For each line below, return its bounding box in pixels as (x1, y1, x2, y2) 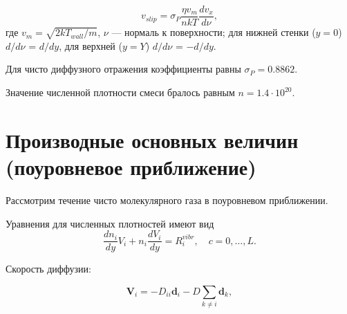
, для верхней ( (59, 38, 122, 53)
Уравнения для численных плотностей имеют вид (6, 216, 214, 230)
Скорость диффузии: (6, 261, 91, 276)
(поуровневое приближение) (6, 152, 256, 181)
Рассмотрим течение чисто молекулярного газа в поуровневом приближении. (6, 192, 328, 207)
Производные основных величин (6, 125, 299, 154)
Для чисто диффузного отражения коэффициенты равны (6, 62, 241, 76)
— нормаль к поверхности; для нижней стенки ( (111, 25, 316, 39)
